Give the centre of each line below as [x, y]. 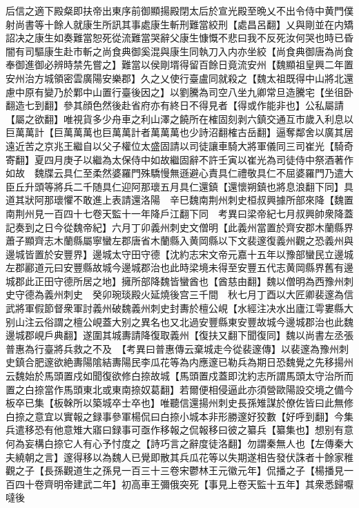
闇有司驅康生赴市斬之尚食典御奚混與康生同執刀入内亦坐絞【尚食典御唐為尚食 [179, 51]
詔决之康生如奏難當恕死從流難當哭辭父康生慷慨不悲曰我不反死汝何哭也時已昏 [179, 38]
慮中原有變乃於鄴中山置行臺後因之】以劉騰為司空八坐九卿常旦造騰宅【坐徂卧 [179, 91]
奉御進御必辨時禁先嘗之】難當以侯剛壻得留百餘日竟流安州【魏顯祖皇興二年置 [179, 65]
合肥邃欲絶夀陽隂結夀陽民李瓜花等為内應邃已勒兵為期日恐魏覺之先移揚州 [189, 362]
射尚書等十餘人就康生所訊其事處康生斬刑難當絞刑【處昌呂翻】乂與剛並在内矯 [179, 24]
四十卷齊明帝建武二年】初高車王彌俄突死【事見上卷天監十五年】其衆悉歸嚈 [184, 483]
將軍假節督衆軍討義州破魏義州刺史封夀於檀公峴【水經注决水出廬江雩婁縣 [179, 308]
